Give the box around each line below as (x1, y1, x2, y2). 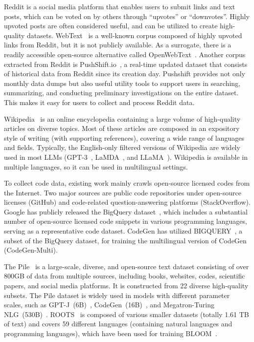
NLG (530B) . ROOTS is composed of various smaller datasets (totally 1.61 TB (4, 309, 249, 319)
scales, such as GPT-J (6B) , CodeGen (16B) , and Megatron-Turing (4, 299, 214, 310)
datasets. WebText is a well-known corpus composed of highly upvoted (27, 30, 242, 40)
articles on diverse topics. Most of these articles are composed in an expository (4, 123, 240, 133)
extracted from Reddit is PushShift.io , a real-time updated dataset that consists (4, 59, 248, 69)
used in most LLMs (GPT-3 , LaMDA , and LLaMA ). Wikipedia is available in (4, 151, 248, 162)
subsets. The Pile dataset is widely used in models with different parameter (4, 290, 230, 300)
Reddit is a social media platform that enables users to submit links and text (4, 1, 235, 11)
